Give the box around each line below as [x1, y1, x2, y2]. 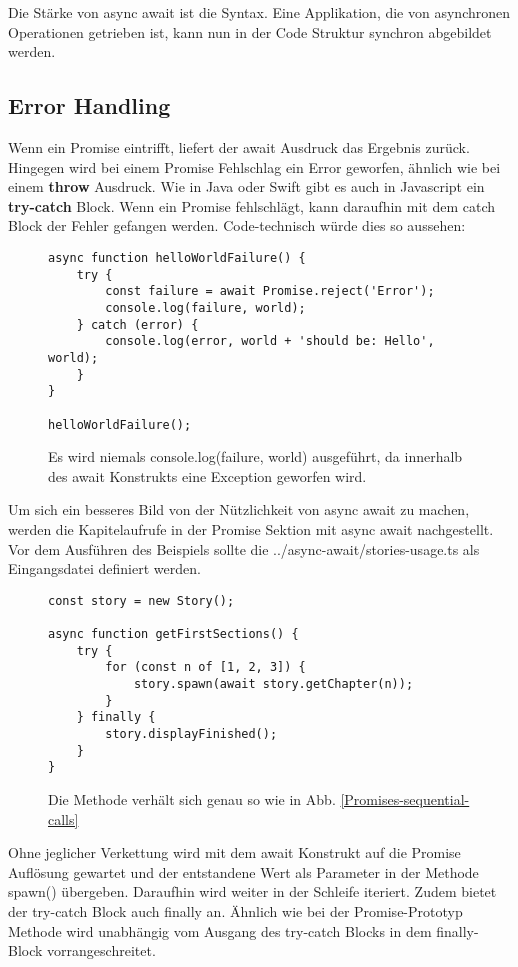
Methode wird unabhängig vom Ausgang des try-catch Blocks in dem [8, 920, 432, 941]
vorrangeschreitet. [47, 940, 156, 961]
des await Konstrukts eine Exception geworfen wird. [48, 465, 367, 486]
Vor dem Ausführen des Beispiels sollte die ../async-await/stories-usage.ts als [8, 538, 480, 559]
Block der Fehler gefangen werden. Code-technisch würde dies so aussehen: [8, 215, 466, 236]
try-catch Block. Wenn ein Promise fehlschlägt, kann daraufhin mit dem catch [8, 195, 496, 216]
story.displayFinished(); [105, 726, 278, 741]
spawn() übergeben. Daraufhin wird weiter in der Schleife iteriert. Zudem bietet [8, 881, 497, 902]
